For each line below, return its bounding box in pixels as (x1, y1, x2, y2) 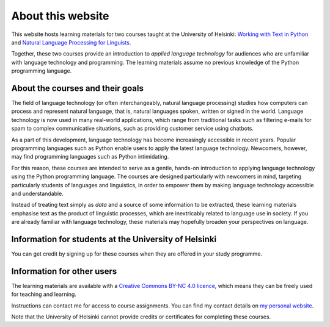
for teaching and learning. (11, 290, 76, 298)
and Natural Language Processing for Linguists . (11, 38, 131, 46)
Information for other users (11, 266, 117, 276)
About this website (11, 9, 109, 23)
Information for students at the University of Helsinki (11, 234, 217, 244)
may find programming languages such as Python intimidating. (11, 153, 169, 160)
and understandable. (11, 190, 64, 197)
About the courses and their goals (11, 83, 144, 93)
